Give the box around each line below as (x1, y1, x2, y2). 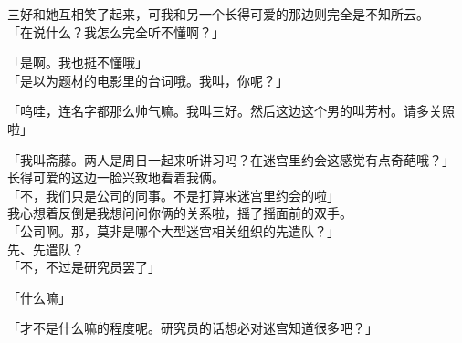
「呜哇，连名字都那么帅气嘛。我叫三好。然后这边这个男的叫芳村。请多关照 (7, 101, 455, 120)
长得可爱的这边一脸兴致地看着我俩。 (7, 168, 225, 187)
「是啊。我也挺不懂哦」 (7, 53, 148, 72)
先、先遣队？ (7, 239, 84, 258)
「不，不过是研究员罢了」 (7, 257, 161, 276)
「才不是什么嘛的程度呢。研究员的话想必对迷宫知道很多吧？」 (7, 318, 378, 338)
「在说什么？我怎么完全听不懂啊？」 (7, 22, 225, 41)
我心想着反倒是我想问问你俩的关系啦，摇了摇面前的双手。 (7, 203, 352, 223)
